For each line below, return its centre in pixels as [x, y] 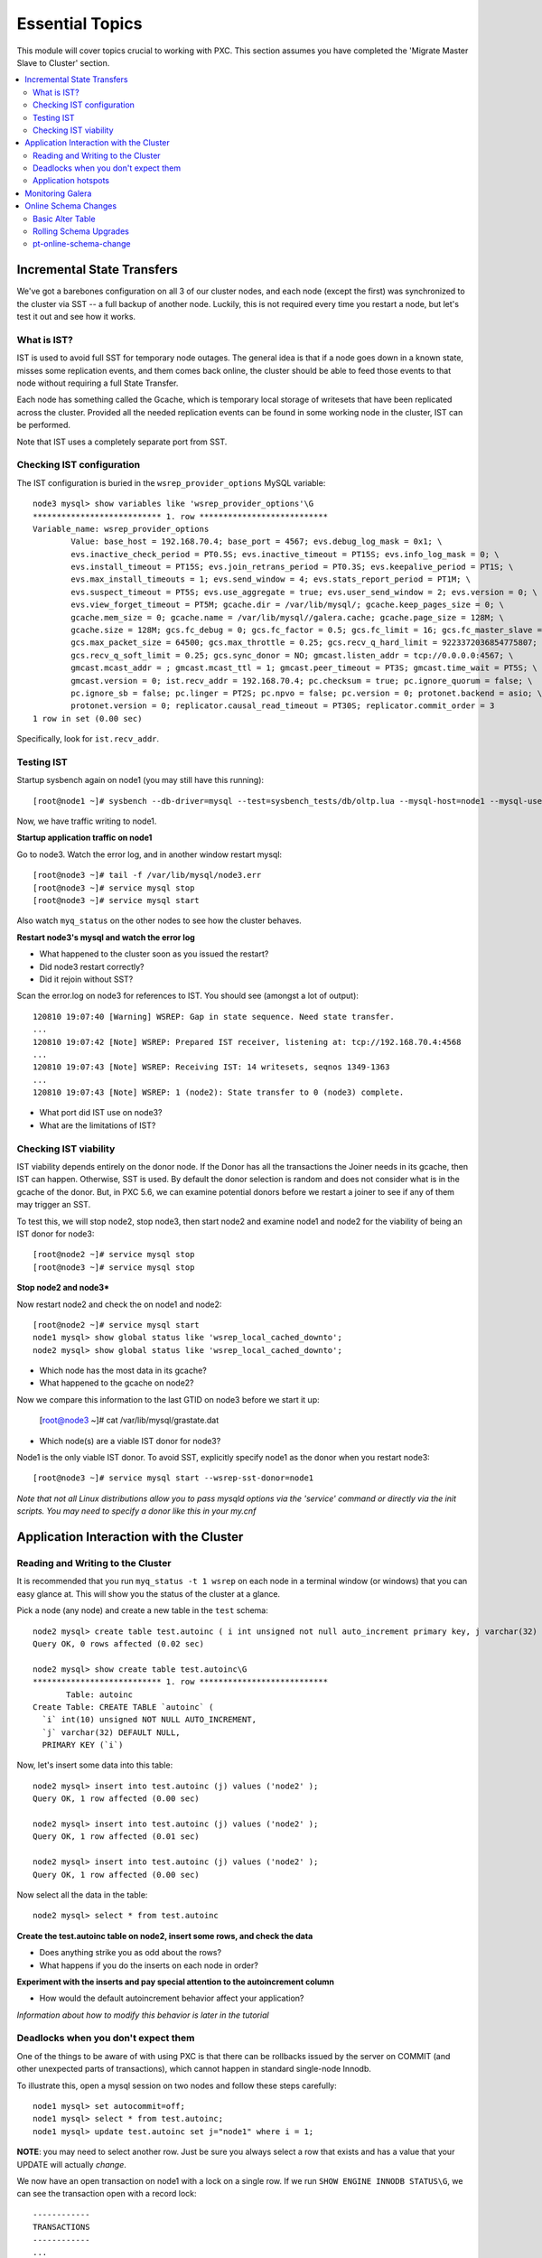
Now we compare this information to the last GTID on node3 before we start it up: [168, 1399]
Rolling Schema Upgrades [81, 231]
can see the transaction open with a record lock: [107, 2194]
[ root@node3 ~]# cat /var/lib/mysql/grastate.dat [129, 1420]
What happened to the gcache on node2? [117, 1383]
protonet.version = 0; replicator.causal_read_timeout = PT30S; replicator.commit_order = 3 [283, 706]
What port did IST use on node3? [101, 1113]
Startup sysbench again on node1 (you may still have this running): [140, 780]
